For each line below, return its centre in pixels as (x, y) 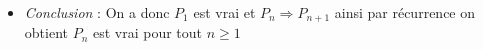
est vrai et (224, 12)
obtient (46, 32)
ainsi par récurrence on (405, 12)
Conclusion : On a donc (97, 12)
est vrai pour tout (147, 32)
